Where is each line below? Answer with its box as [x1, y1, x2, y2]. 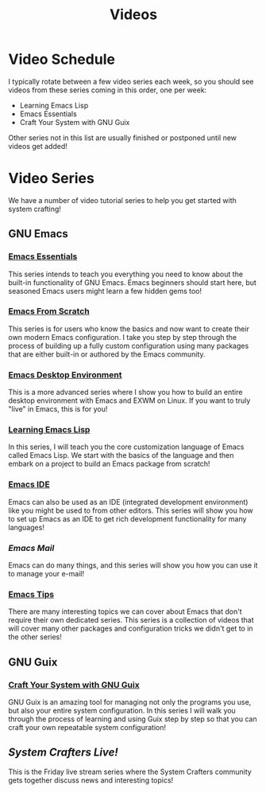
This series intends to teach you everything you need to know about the [8, 269, 244, 279]
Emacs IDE [8, 479, 50, 490]
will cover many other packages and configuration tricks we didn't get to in [8, 623, 253, 634]
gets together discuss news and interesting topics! [8, 775, 174, 785]
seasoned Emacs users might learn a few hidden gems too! [8, 286, 202, 295]
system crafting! [8, 204, 62, 213]
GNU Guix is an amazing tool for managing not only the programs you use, [8, 697, 252, 707]
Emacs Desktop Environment [8, 369, 122, 380]
